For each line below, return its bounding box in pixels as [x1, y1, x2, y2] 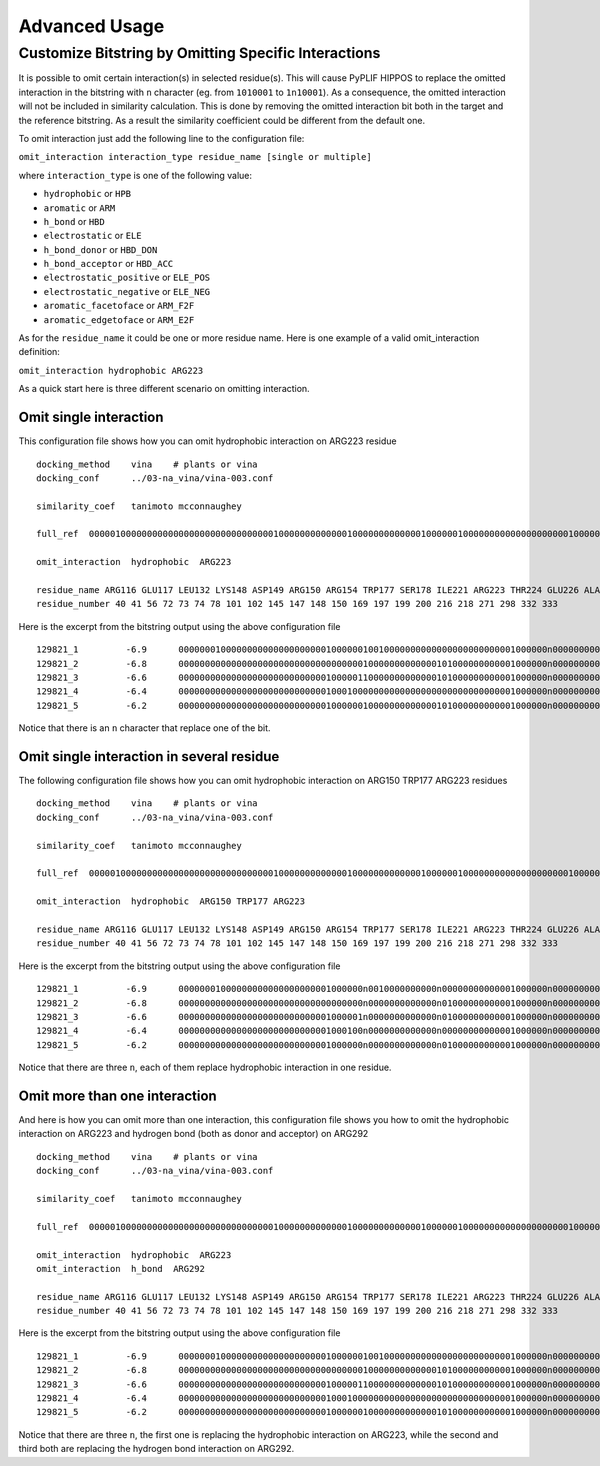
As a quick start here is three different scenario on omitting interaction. [18, 383, 310, 395]
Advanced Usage [18, 15, 165, 37]
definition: [18, 346, 60, 358]
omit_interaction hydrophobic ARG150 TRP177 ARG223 [36, 896, 305, 907]
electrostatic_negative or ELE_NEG [43, 285, 210, 297]
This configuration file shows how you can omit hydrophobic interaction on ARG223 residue [18, 435, 397, 447]
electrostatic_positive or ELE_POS [43, 271, 210, 284]
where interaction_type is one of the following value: [18, 169, 253, 181]
